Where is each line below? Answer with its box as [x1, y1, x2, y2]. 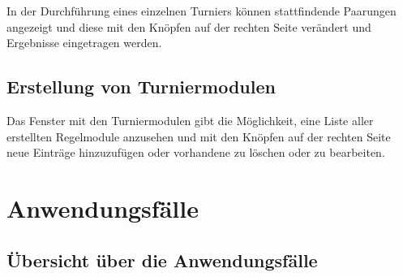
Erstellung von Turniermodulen [6, 74, 276, 99]
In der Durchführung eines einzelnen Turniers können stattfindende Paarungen [6, 2, 397, 19]
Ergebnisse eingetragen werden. [6, 34, 162, 51]
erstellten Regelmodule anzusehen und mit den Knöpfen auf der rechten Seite [6, 128, 391, 145]
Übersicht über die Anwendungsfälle [6, 247, 318, 272]
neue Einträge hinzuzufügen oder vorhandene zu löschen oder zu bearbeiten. [6, 144, 385, 161]
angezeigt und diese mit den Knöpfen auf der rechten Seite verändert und [6, 18, 371, 35]
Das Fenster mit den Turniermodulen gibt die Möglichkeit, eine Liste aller [6, 111, 374, 128]
